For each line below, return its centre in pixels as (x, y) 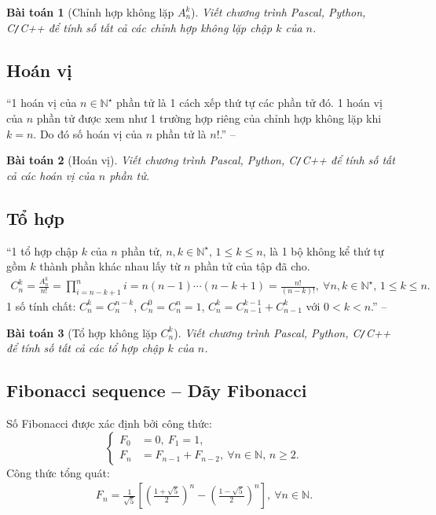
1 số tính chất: (41, 305)
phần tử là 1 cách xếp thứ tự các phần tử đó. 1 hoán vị (249, 103)
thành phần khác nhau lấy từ (110, 266)
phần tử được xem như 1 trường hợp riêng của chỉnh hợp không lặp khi (209, 118)
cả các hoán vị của (51, 175)
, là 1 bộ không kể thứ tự (323, 250)
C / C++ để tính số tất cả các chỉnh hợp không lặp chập (139, 27)
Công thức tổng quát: (58, 472)
